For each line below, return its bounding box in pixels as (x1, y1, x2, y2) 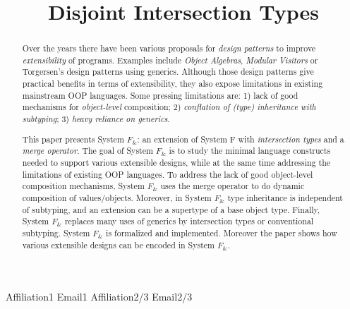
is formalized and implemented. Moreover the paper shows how (106, 226, 337, 238)
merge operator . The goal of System (22, 145, 153, 157)
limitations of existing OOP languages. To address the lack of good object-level (22, 168, 313, 180)
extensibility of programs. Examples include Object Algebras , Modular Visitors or (22, 54, 318, 66)
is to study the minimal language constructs (169, 145, 331, 157)
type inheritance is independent (227, 191, 343, 203)
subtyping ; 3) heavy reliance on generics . (22, 113, 170, 125)
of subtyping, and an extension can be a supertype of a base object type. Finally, (22, 203, 320, 215)
